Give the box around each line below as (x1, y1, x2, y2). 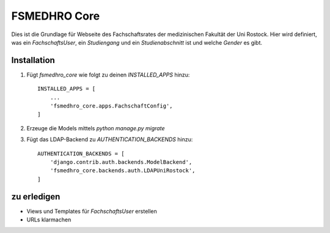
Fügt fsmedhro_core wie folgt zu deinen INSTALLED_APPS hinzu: (26, 71, 190, 78)
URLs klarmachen (26, 216, 71, 223)
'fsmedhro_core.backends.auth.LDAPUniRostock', (50, 167, 196, 174)
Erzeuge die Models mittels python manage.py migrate (26, 124, 165, 131)
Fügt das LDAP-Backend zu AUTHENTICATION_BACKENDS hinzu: (26, 136, 193, 143)
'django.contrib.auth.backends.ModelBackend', (50, 158, 193, 165)
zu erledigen (11, 191, 61, 202)
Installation (11, 55, 55, 65)
